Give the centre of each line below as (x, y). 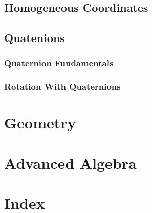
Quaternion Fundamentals (59, 63)
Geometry (40, 122)
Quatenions (35, 38)
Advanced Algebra (70, 162)
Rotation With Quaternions (62, 86)
